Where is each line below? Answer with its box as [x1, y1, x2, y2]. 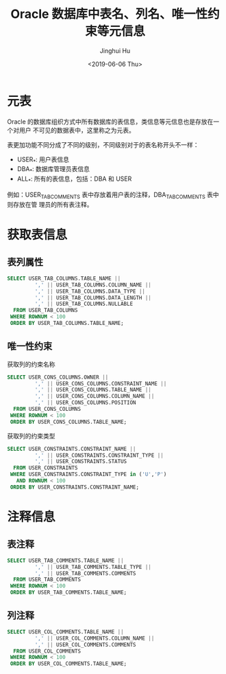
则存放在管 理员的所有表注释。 [7, 200, 93, 208]
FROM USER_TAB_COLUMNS [13, 307, 78, 314]
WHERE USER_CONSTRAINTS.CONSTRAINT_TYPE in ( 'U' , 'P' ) [10, 471, 167, 478]
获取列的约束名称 [7, 360, 55, 368]
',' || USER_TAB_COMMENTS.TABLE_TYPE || [34, 563, 152, 570]
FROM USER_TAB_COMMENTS [13, 576, 81, 583]
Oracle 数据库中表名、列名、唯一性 [10, 6, 208, 22]
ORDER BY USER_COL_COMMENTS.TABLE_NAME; [10, 660, 127, 667]
